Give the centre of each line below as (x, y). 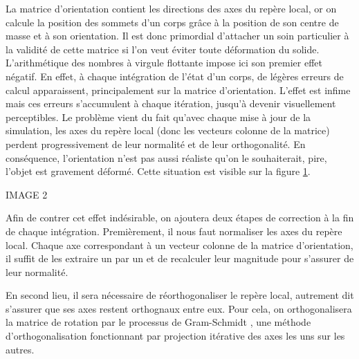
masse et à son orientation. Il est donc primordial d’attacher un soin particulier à (177, 36)
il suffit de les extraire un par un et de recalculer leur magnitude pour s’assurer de (180, 258)
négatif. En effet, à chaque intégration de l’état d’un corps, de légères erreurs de (175, 76)
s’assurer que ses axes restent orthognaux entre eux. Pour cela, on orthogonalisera (179, 308)
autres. (20, 349)
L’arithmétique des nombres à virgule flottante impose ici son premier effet (164, 63)
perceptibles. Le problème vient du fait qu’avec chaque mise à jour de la (158, 117)
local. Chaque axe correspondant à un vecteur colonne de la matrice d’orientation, (179, 245)
